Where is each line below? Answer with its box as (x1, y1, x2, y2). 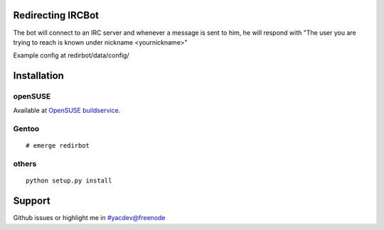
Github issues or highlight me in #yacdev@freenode (13, 214, 166, 222)
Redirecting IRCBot (13, 9, 100, 21)
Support (13, 195, 50, 207)
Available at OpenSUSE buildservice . (13, 106, 121, 115)
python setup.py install (26, 177, 112, 185)
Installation (13, 70, 64, 82)
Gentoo (13, 124, 40, 134)
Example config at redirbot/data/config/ (13, 51, 129, 60)
